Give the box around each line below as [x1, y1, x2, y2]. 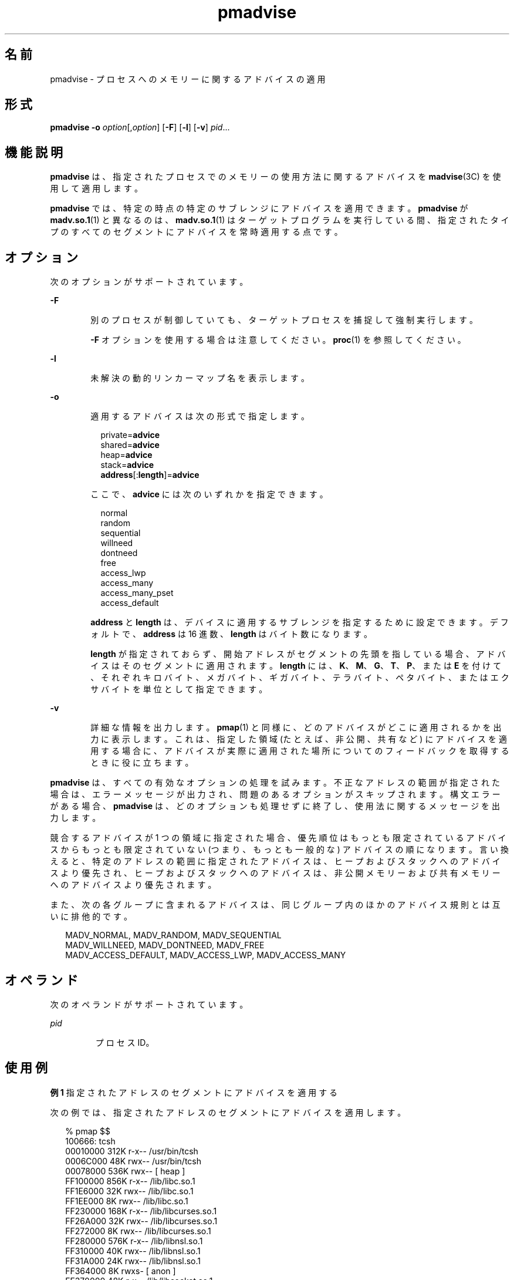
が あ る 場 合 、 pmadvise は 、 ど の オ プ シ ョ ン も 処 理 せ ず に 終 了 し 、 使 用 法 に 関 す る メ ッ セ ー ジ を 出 [50, 801, 501, 811]
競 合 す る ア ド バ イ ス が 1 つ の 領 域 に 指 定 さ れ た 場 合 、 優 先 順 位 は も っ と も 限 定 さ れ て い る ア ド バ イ [50, 833, 506, 843]
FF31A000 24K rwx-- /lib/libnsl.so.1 [65, 1255, 201, 1266]
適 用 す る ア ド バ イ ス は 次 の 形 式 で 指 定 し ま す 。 [90, 411, 309, 422]
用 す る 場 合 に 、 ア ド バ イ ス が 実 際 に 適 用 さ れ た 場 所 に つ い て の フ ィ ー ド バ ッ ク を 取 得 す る [90, 746, 509, 756]
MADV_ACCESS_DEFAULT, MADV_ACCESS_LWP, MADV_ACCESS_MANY [65, 950, 346, 961]
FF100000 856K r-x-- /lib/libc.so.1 [65, 1175, 195, 1186]
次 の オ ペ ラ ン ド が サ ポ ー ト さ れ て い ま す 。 [50, 999, 248, 1009]
